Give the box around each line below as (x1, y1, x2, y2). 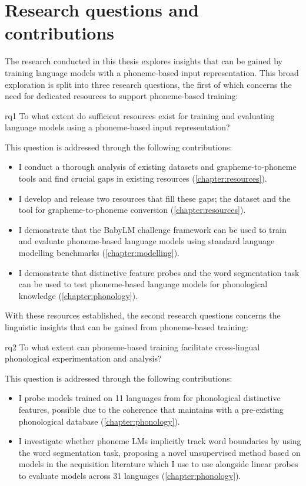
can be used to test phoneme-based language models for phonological (18, 278, 268, 290)
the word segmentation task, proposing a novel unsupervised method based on (18, 446, 301, 458)
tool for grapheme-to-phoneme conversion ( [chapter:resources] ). (18, 203, 246, 216)
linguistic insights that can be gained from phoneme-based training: (5, 321, 248, 333)
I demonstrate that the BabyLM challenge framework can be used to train (18, 223, 287, 235)
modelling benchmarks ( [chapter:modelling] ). (18, 247, 180, 259)
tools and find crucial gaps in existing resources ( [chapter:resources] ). (18, 172, 267, 185)
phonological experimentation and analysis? (5, 352, 162, 364)
